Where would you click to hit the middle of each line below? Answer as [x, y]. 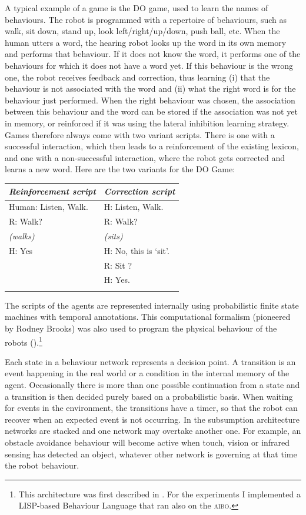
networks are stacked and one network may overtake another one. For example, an [153, 431]
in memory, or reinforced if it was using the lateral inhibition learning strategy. [147, 123]
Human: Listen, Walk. [49, 207]
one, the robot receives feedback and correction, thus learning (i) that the [137, 77]
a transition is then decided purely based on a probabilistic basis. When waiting [149, 396]
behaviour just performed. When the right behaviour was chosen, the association [150, 100]
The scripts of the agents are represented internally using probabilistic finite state [152, 305]
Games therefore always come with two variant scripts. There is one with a [140, 134]
